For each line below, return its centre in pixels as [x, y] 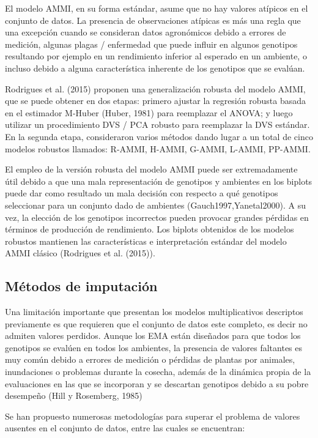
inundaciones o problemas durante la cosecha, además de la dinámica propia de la [158, 372]
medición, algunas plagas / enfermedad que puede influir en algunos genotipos [151, 44]
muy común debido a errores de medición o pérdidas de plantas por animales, [150, 359]
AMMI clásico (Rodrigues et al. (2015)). [80, 253]
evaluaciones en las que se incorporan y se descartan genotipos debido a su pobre [157, 383]
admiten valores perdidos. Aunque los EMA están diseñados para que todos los [153, 336]
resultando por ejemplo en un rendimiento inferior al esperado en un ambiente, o [156, 56]
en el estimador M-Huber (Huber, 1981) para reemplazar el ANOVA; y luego [149, 112]
